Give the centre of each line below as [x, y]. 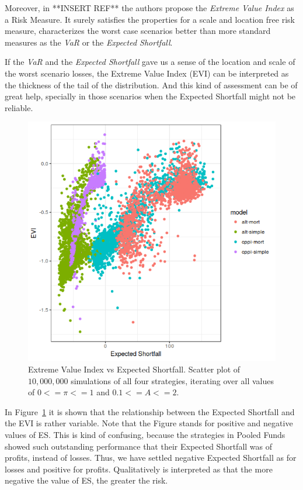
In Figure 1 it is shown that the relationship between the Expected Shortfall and [150, 411]
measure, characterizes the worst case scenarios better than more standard [138, 31]
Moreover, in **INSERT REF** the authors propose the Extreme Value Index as [149, 8]
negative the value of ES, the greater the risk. [86, 480]
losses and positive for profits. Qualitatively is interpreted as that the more [139, 469]
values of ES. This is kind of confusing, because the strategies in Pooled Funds [145, 435]
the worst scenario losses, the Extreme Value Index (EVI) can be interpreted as [147, 73]
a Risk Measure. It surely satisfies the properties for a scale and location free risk [150, 19]
